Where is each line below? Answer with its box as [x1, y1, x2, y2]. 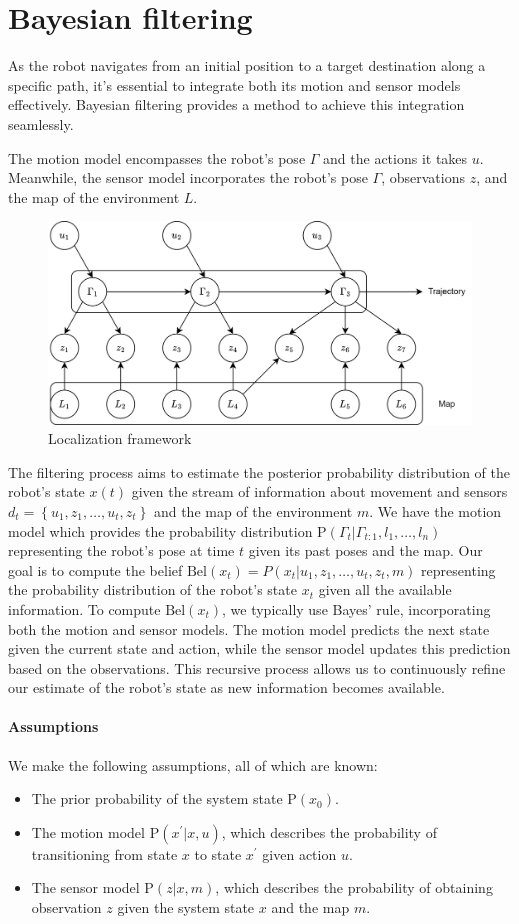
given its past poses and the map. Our [248, 540, 483, 561]
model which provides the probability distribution [8, 520, 313, 541]
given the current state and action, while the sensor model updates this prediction [8, 638, 511, 659]
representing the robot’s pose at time [8, 540, 235, 561]
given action [262, 843, 337, 864]
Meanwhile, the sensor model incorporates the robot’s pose [8, 167, 368, 188]
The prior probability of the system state [31, 788, 283, 809]
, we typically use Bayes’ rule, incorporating [222, 598, 491, 619]
